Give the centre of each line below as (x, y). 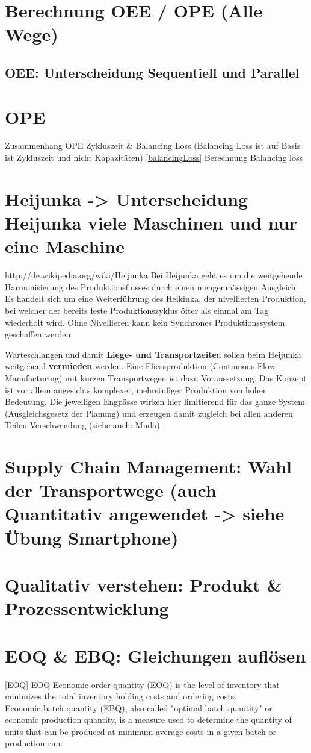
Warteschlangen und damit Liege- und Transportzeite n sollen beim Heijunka (153, 354)
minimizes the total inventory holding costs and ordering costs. (121, 696)
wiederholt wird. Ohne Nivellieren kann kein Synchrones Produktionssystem (145, 322)
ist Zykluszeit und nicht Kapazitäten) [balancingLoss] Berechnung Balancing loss (154, 158)
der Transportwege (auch (111, 490)
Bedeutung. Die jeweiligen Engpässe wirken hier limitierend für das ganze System (155, 401)
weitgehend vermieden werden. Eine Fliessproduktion (106, 366)
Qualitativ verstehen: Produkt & (143, 584)
